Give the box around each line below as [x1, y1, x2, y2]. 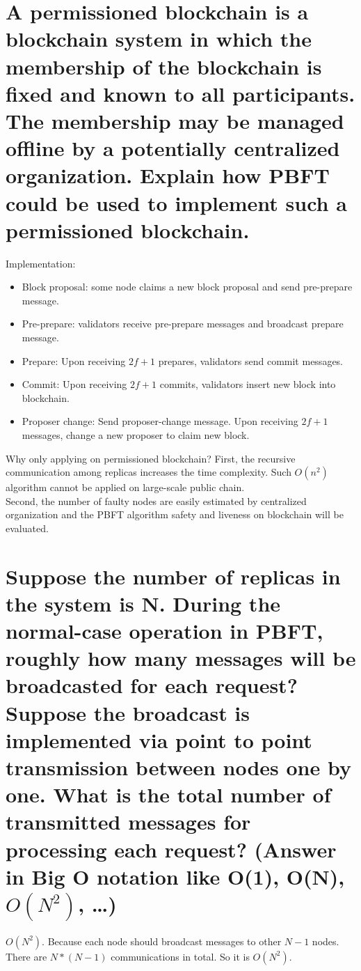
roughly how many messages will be [6, 644, 356, 672]
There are [6, 949, 47, 963]
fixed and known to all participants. [6, 79, 355, 107]
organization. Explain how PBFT [6, 161, 330, 189]
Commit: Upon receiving [22, 377, 127, 391]
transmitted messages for [6, 807, 251, 836]
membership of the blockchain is [6, 52, 322, 80]
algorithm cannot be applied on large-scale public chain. [6, 480, 245, 495]
